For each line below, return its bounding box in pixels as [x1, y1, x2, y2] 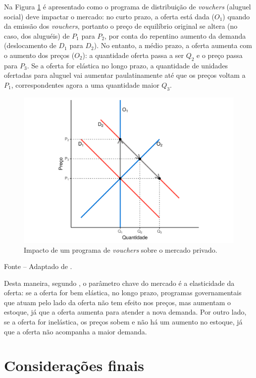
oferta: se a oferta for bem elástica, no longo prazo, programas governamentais [4, 287, 242, 298]
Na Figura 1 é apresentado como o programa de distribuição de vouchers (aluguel [4, 1, 251, 11]
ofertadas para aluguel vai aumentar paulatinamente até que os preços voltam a [4, 70, 246, 80]
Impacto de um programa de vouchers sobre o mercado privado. [24, 244, 217, 255]
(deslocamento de [4, 40, 56, 51]
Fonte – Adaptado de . [4, 261, 72, 271]
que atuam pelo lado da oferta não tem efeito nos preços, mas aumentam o [4, 297, 231, 307]
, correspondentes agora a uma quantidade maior [11, 79, 159, 90]
